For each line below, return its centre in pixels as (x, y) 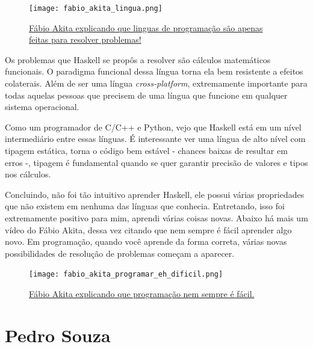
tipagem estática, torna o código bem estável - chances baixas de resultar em (146, 150)
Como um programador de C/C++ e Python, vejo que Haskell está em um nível (153, 127)
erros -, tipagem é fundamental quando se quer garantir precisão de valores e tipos (156, 162)
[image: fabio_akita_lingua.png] (96, 8)
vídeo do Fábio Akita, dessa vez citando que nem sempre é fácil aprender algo (148, 229)
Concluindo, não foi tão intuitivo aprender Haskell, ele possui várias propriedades (155, 194)
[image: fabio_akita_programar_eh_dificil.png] (126, 275)
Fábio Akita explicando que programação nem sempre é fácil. (142, 293)
